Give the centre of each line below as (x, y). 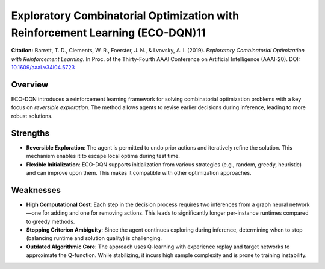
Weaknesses (36, 190)
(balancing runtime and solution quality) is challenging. (94, 238)
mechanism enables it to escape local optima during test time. (103, 156)
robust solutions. (32, 116)
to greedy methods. (51, 221)
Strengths (30, 133)
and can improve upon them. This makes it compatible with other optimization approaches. (139, 172)
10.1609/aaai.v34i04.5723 (43, 68)
